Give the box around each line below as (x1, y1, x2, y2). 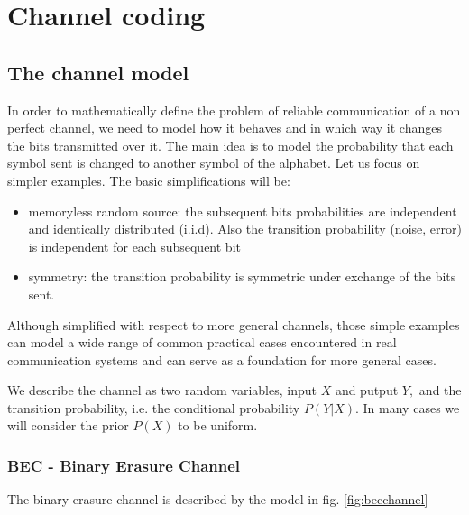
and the (418, 381, 462, 400)
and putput (335, 381, 399, 400)
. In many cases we (355, 398, 460, 417)
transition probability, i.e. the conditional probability (7, 398, 300, 417)
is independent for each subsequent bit (28, 236, 241, 255)
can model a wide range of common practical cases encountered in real (7, 333, 397, 352)
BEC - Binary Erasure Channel (7, 455, 241, 476)
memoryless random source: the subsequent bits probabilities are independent (28, 201, 457, 220)
